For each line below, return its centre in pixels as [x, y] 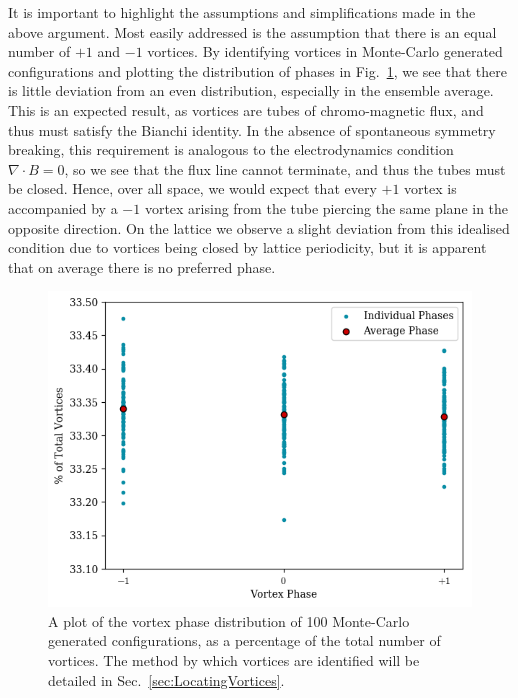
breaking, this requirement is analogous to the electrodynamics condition [231, 149]
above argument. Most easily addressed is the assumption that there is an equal [252, 31]
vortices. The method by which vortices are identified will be [234, 659]
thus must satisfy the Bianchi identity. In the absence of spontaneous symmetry [252, 129]
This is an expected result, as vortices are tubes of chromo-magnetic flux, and [246, 109]
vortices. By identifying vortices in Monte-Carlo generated [325, 51]
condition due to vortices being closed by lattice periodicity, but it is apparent [247, 247]
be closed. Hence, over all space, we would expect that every [192, 188]
